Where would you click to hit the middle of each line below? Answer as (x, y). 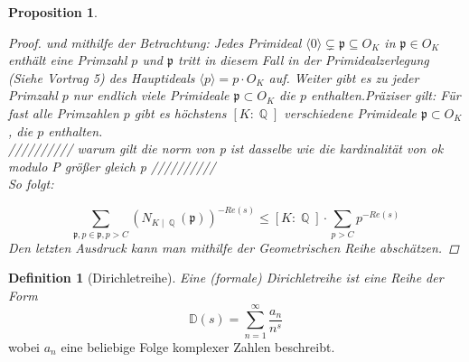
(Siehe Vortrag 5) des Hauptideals (102, 77)
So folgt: (31, 184)
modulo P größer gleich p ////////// (112, 166)
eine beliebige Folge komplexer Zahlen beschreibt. (198, 346)
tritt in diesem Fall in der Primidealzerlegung (303, 60)
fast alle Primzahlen (64, 112)
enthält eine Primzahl (68, 60)
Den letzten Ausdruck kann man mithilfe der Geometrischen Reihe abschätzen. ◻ (234, 247)
